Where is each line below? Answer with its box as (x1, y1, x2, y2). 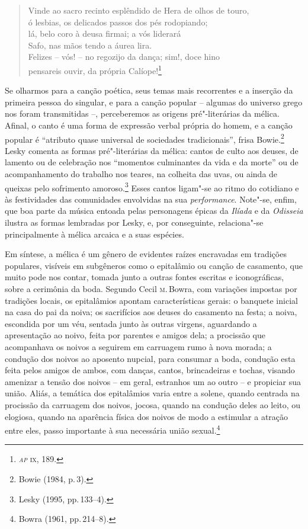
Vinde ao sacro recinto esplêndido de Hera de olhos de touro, (28, 4, 249, 16)
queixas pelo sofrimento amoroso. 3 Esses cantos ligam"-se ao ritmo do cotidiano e (5, 179, 299, 194)
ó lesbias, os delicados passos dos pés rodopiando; (28, 15, 208, 28)
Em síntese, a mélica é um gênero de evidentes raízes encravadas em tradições (5, 248, 287, 260)
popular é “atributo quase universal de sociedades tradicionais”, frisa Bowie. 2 (5, 131, 284, 145)
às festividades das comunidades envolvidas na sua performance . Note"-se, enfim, (5, 193, 297, 205)
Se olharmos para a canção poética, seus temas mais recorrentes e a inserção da (5, 84, 293, 97)
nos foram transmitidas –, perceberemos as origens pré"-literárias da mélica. (5, 107, 280, 120)
